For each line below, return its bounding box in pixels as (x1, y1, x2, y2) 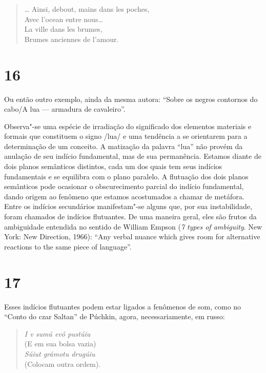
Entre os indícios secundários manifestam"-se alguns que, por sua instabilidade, (4, 201, 252, 212)
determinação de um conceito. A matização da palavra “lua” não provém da (4, 140, 243, 151)
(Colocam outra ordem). (24, 358, 101, 369)
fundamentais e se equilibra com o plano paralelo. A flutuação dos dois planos (4, 171, 249, 181)
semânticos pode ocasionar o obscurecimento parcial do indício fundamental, (4, 181, 244, 192)
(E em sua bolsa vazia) (24, 338, 96, 349)
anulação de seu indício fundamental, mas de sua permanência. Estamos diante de (4, 151, 261, 161)
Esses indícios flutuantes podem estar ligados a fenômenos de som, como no (4, 301, 241, 312)
